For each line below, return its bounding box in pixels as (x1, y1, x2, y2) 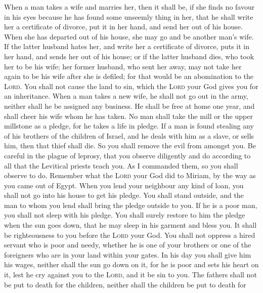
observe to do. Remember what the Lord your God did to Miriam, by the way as (4, 170, 256, 181)
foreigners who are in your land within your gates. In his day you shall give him (4, 249, 251, 260)
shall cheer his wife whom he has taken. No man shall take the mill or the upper (4, 110, 253, 121)
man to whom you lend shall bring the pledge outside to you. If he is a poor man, (4, 199, 257, 210)
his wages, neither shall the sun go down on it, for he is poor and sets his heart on (4, 259, 259, 270)
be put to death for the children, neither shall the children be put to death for (4, 279, 246, 289)
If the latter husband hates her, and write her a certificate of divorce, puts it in (4, 41, 250, 52)
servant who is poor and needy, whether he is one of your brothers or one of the (4, 239, 251, 250)
